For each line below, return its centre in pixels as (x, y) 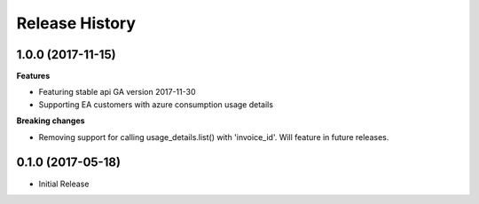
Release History (76, 23)
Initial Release (64, 184)
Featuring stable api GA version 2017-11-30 (117, 92)
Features (33, 76)
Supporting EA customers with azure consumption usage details (156, 104)
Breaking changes (51, 121)
